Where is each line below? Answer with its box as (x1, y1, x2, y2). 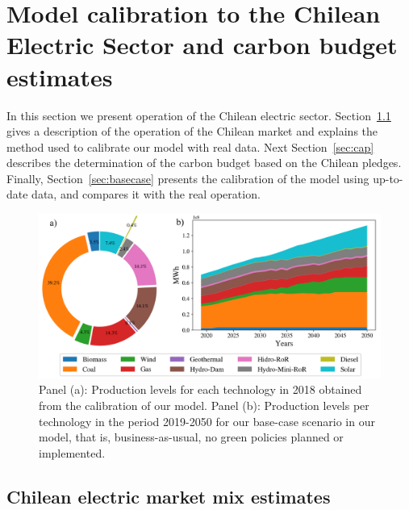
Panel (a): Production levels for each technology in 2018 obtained (39, 381, 362, 398)
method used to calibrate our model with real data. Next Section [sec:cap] (6, 138, 374, 155)
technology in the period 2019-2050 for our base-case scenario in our (39, 412, 375, 429)
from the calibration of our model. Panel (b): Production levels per (39, 396, 369, 413)
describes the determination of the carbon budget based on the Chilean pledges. (6, 154, 402, 171)
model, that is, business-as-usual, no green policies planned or (39, 428, 344, 445)
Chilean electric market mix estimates (6, 483, 331, 508)
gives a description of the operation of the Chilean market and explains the (6, 123, 378, 140)
